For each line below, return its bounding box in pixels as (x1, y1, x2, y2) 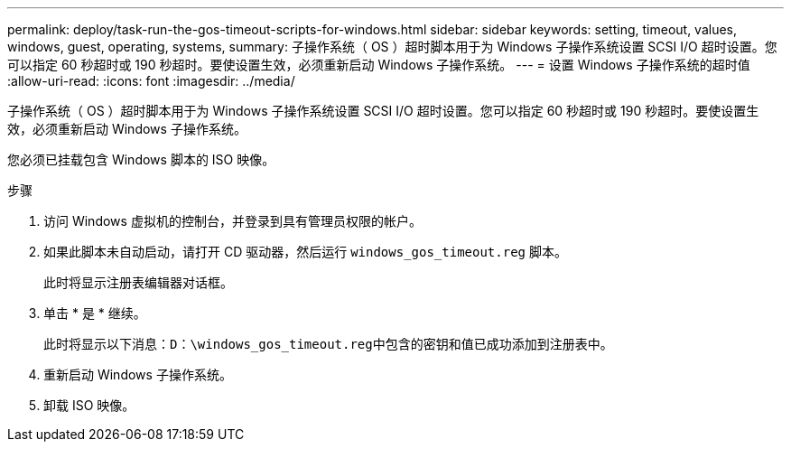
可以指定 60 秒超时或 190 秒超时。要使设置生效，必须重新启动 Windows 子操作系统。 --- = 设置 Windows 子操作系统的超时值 (7, 57, 750, 72)
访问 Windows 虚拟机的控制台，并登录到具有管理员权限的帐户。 (43, 213, 422, 229)
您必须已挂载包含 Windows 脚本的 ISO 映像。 (7, 152, 275, 167)
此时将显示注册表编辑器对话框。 (43, 275, 233, 290)
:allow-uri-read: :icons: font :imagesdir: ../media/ (7, 73, 295, 89)
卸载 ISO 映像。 (43, 398, 135, 413)
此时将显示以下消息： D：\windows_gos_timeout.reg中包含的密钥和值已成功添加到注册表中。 (43, 336, 613, 351)
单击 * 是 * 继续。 (43, 305, 146, 321)
